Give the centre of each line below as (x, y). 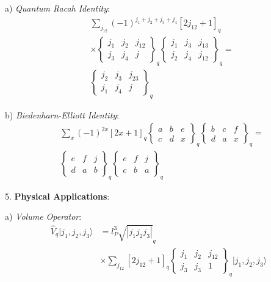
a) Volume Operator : (43, 216)
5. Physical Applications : (57, 196)
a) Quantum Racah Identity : (57, 8)
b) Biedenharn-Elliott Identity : (62, 114)
